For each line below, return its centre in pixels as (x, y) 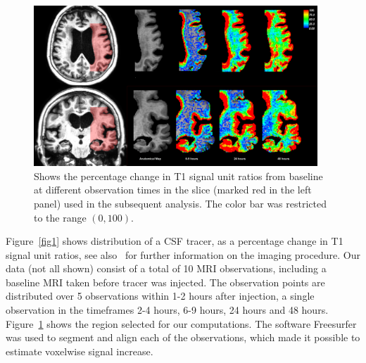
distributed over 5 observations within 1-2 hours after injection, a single (160, 296)
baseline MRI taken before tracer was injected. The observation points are (165, 282)
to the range (60, 217)
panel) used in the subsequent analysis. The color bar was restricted (181, 203)
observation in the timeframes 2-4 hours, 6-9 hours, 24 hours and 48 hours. (167, 310)
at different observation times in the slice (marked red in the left (173, 190)
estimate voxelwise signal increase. (80, 351)
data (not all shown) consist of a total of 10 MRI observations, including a (166, 268)
